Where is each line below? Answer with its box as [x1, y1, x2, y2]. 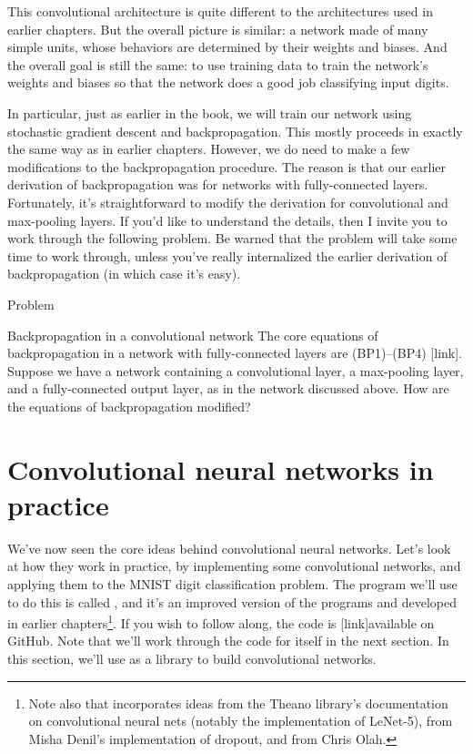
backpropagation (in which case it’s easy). [7, 264, 241, 283]
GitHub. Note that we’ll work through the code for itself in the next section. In [7, 631, 449, 650]
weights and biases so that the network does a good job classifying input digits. [7, 73, 449, 92]
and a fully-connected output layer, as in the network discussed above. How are [7, 379, 449, 398]
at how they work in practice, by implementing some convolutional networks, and [7, 556, 461, 576]
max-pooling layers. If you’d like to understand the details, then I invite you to [7, 210, 448, 229]
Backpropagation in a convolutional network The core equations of [7, 325, 378, 344]
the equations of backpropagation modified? [7, 396, 251, 415]
